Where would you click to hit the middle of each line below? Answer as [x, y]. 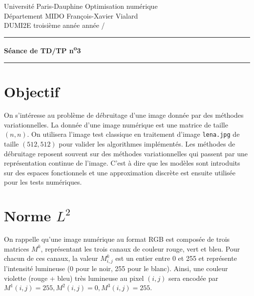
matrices [17, 248]
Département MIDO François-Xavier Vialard [71, 15]
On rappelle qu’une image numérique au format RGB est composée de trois [117, 239]
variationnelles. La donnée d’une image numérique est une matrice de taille [116, 124]
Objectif [32, 92]
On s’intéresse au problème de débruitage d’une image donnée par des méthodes [124, 115]
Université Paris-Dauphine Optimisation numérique [81, 6]
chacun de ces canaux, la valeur [51, 258]
